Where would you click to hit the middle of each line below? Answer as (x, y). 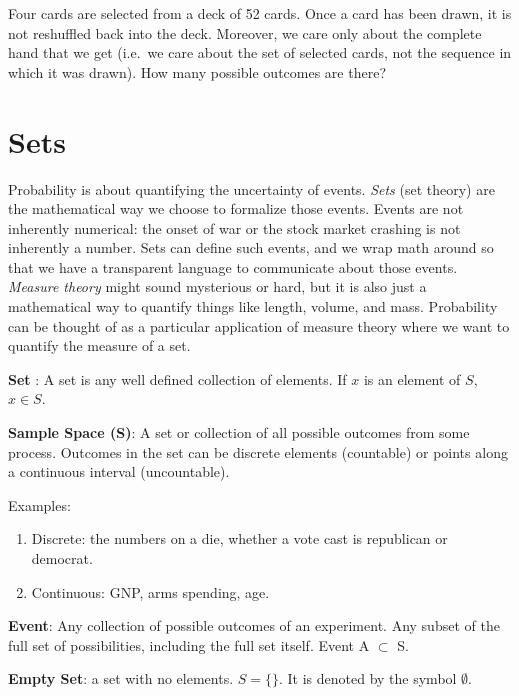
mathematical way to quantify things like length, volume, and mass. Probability (253, 306)
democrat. (62, 558)
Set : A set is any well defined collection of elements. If (177, 378)
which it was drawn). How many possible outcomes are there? (197, 71)
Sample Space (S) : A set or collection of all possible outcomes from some (239, 432)
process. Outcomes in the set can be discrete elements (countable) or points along (258, 451)
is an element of (412, 378)
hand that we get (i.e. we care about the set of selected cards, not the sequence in (260, 52)
